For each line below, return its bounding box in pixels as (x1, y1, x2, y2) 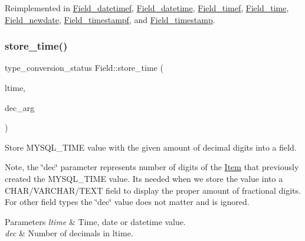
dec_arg (5, 101, 35, 113)
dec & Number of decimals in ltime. (5, 227, 133, 239)
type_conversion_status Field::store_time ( (5, 61, 163, 74)
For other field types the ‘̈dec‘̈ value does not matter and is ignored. (5, 196, 250, 208)
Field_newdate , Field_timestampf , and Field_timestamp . (5, 13, 215, 25)
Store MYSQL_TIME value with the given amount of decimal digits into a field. (5, 141, 297, 153)
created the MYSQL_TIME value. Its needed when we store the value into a (5, 172, 283, 184)
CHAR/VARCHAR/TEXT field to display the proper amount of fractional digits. (5, 184, 301, 196)
